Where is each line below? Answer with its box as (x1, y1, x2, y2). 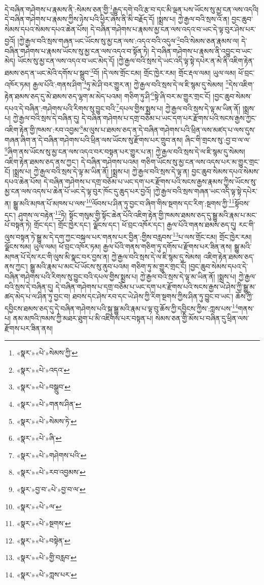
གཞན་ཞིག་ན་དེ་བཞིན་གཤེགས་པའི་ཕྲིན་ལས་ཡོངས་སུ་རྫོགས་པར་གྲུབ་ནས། (5, 134, 183, 145)
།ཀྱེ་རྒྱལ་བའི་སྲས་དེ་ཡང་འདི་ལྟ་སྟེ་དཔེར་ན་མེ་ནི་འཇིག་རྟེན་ (117, 55, 254, 66)
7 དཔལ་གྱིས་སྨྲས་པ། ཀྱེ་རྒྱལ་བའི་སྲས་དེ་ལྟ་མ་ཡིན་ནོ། (116, 101, 241, 113)
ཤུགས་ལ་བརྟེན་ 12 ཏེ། (18, 208, 67, 220)
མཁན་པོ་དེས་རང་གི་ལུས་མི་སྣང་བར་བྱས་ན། (5, 251, 109, 262)
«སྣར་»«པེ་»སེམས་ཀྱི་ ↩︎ (16, 347, 78, 358)
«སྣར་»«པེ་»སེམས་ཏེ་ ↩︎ (16, 415, 77, 426)
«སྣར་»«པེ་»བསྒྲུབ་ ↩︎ (16, 381, 71, 392)
